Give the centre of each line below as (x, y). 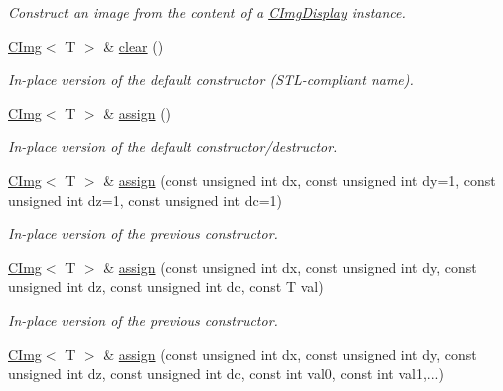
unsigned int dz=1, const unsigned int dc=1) (145, 199)
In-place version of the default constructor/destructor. (173, 146)
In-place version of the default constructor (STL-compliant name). (211, 79)
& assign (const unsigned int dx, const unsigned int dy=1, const (299, 179)
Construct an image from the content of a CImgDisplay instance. (207, 12)
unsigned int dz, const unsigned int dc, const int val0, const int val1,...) (226, 373)
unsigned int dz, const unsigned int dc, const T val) (166, 286)
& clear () (133, 45)
